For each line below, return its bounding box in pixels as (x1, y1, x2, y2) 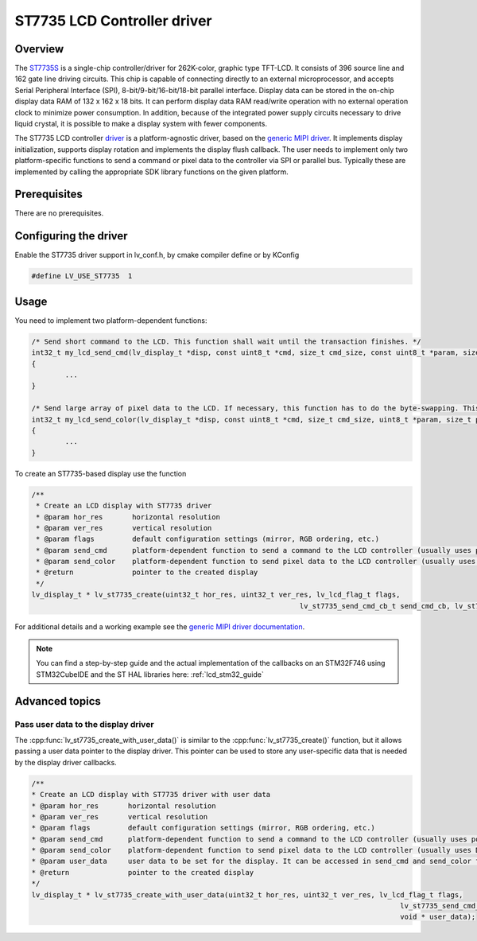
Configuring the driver (14, 229, 128, 243)
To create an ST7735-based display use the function (14, 469, 187, 478)
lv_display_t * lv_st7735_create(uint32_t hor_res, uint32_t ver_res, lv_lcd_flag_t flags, (31, 590, 401, 600)
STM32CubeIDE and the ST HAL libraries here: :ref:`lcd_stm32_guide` (36, 669, 264, 679)
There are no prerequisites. (14, 208, 104, 218)
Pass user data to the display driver (14, 718, 154, 729)
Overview (14, 42, 64, 56)
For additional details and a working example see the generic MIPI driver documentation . (14, 621, 305, 632)
